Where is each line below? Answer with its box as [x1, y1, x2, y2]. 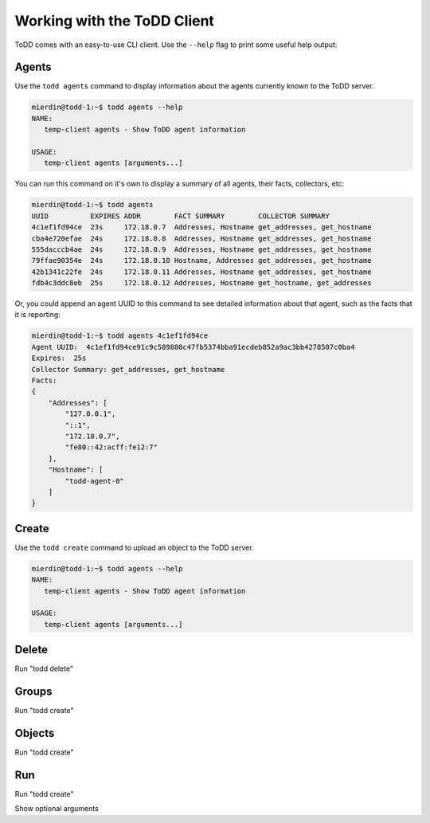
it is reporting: [14, 310, 61, 319]
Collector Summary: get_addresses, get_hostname [31, 365, 225, 374]
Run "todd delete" [14, 664, 74, 673]
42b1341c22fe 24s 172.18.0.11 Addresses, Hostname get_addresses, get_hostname [31, 267, 372, 276]
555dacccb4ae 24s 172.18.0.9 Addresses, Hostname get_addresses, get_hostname [31, 245, 372, 254]
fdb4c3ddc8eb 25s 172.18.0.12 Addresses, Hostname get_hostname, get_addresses [31, 279, 372, 288]
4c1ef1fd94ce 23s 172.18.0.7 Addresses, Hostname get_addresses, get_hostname [31, 223, 372, 232]
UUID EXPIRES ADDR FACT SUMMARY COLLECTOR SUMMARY [31, 211, 330, 221]
